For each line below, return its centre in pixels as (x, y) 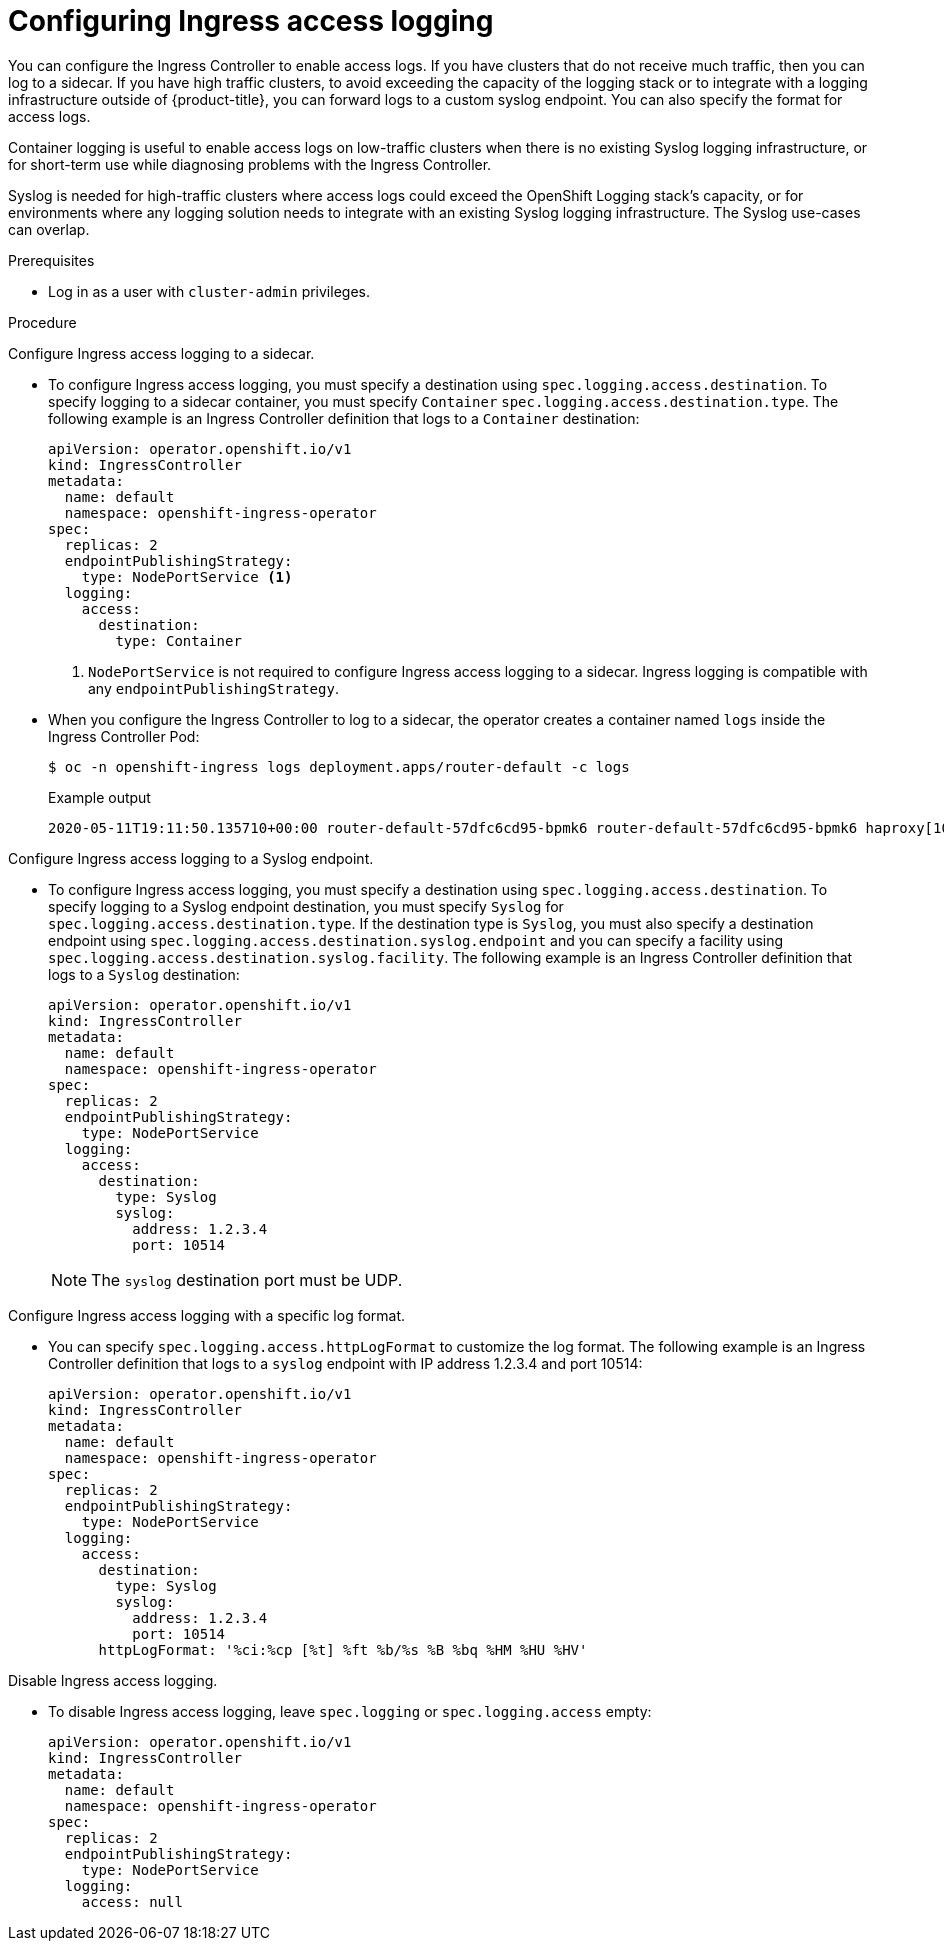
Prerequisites (51, 260)
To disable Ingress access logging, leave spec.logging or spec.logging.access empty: (350, 1711)
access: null (132, 1901)
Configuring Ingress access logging (251, 21)
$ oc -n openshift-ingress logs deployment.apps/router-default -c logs (339, 766)
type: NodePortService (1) (187, 576)
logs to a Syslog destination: (144, 974)
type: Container (178, 640)
